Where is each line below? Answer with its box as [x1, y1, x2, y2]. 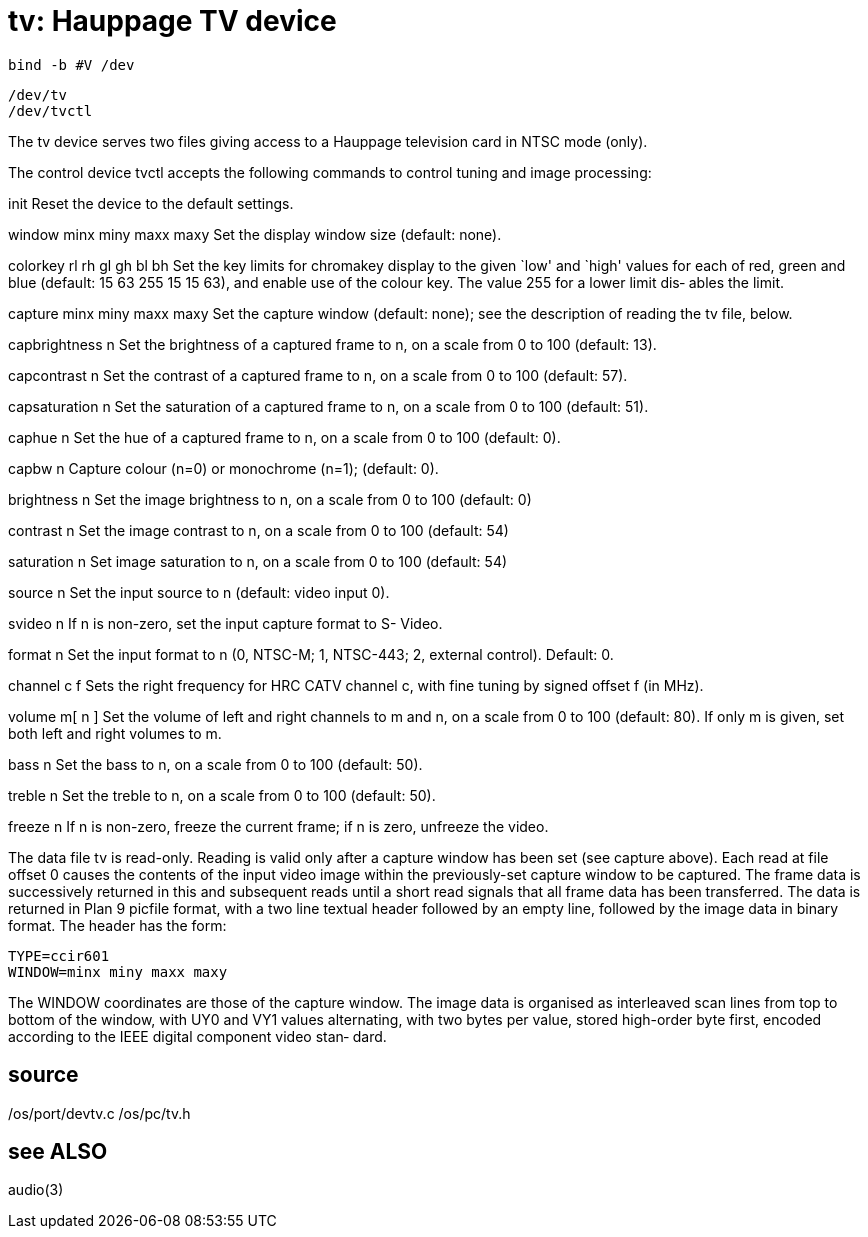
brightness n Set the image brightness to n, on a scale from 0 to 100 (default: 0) [8, 490, 532, 508]
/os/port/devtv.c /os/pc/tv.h [8, 1104, 191, 1122]
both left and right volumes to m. [8, 724, 222, 742]
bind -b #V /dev [8, 56, 135, 73]
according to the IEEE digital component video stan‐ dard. [8, 1027, 387, 1045]
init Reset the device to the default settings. [8, 194, 294, 212]
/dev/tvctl [8, 102, 93, 119]
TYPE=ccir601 [8, 947, 110, 964]
